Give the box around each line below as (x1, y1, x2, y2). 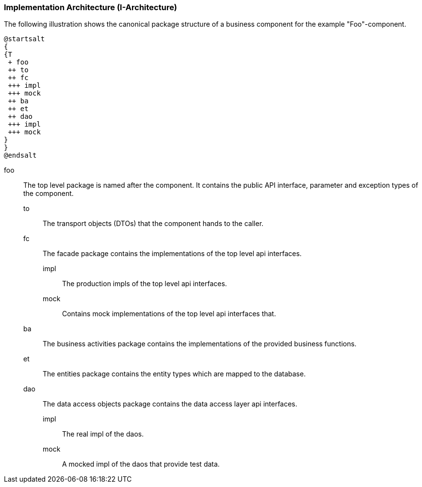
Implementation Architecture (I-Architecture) (4, 2, 177, 12)
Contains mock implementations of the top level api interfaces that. (62, 309, 276, 318)
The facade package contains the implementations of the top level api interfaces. (43, 249, 302, 258)
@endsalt (4, 151, 37, 160)
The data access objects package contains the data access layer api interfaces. (43, 400, 297, 408)
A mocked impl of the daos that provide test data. (62, 460, 220, 469)
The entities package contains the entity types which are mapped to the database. (43, 370, 306, 378)
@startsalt (4, 35, 45, 43)
